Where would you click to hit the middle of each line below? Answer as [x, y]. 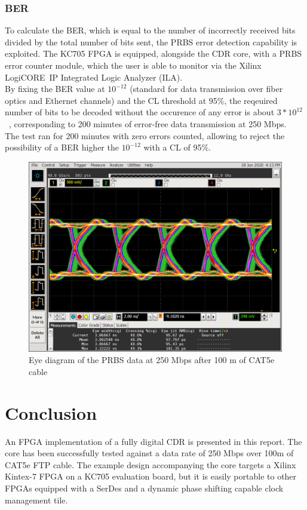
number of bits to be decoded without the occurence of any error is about [140, 112]
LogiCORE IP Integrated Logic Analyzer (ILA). [94, 77]
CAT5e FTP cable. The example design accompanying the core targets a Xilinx [151, 464]
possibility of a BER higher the [62, 147]
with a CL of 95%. [177, 147]
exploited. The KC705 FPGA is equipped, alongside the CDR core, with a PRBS [153, 53]
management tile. [36, 500]
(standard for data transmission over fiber [206, 89]
